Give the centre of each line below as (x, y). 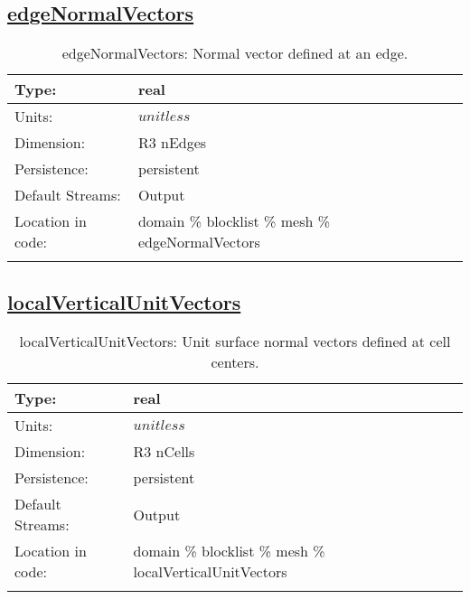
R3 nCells (164, 452)
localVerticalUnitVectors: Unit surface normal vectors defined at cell (235, 342)
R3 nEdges (172, 143)
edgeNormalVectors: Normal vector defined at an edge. (235, 53)
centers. (235, 362)
